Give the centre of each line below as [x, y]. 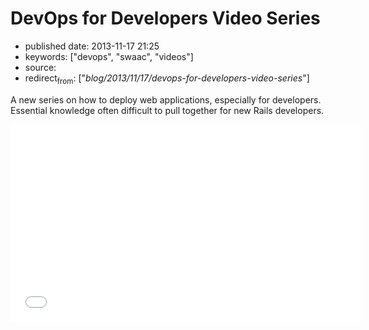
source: [40, 67]
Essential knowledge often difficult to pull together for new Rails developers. [167, 110]
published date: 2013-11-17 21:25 [92, 46]
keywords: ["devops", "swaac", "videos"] [109, 56]
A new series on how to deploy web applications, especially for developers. [166, 99]
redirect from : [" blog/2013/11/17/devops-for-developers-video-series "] [167, 79]
